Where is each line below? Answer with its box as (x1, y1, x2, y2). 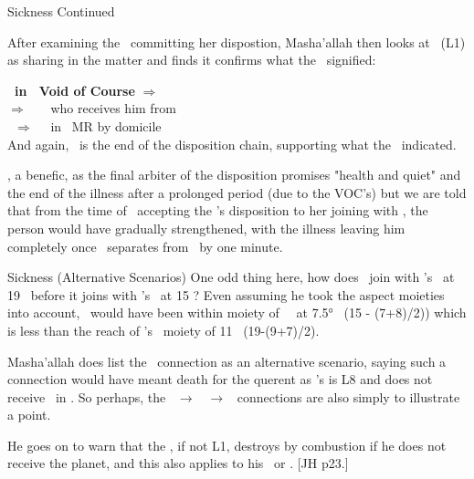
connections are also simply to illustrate (237, 387, 460, 406)
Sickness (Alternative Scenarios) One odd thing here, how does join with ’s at (7, 267, 455, 286)
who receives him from (50, 99, 176, 118)
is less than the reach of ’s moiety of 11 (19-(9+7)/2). (7, 320, 320, 339)
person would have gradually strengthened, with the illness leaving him (7, 218, 406, 237)
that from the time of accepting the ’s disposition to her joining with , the (7, 201, 428, 220)
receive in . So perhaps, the (7, 387, 166, 406)
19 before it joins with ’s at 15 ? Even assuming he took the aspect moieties (7, 285, 445, 304)
